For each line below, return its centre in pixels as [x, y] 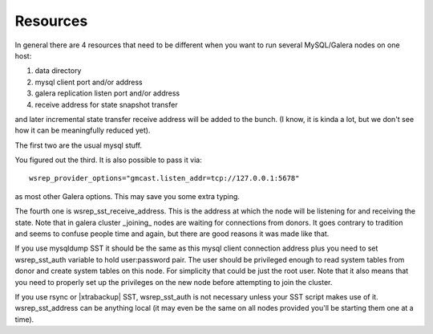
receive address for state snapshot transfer [106, 104]
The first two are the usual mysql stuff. [79, 145]
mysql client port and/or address [89, 82]
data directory [58, 71]
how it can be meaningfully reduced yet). [83, 130]
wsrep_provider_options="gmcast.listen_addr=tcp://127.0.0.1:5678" [164, 178]
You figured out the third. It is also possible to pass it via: [108, 160]
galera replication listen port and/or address [107, 93]
